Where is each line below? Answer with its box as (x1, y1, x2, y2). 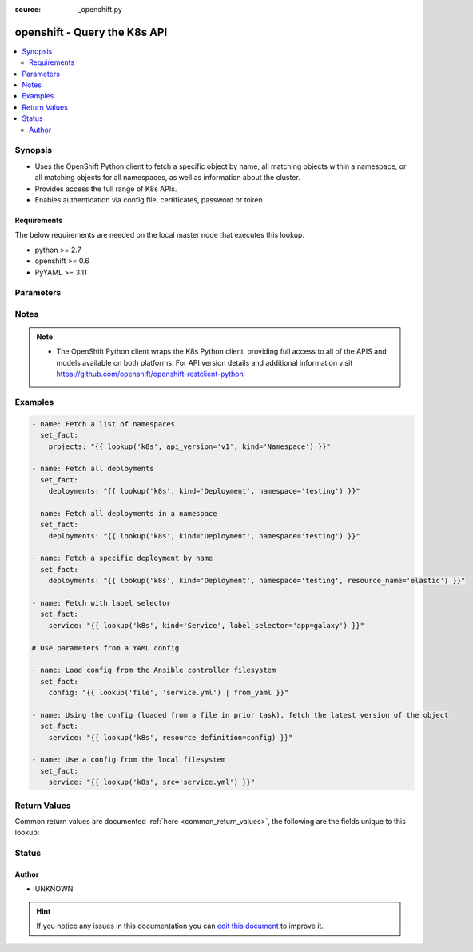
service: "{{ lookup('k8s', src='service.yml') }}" (48, 778, 256, 787)
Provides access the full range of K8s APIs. (34, 184, 177, 194)
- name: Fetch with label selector (31, 598, 171, 607)
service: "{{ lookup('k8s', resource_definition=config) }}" (48, 733, 293, 742)
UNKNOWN (34, 884, 74, 894)
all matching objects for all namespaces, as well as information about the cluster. (34, 173, 301, 182)
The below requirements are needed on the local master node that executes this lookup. (14, 230, 305, 240)
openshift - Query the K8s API (14, 25, 168, 39)
